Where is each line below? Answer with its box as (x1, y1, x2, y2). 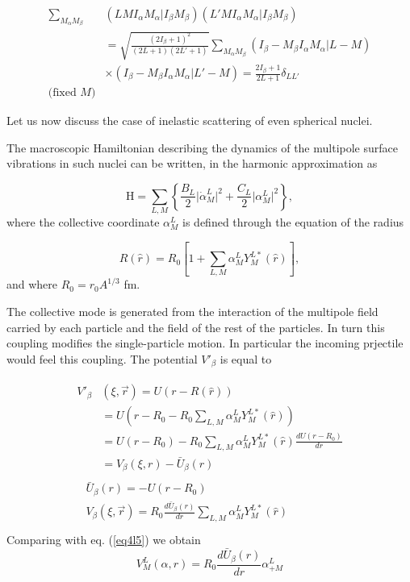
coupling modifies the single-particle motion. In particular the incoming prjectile (6, 335, 404, 351)
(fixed (48, 87, 77, 99)
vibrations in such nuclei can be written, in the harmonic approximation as (6, 155, 378, 172)
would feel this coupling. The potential (6, 350, 198, 367)
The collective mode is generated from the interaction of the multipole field (6, 303, 379, 320)
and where (6, 276, 58, 293)
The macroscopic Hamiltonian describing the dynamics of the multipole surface (6, 139, 398, 156)
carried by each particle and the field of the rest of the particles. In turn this (6, 318, 385, 335)
